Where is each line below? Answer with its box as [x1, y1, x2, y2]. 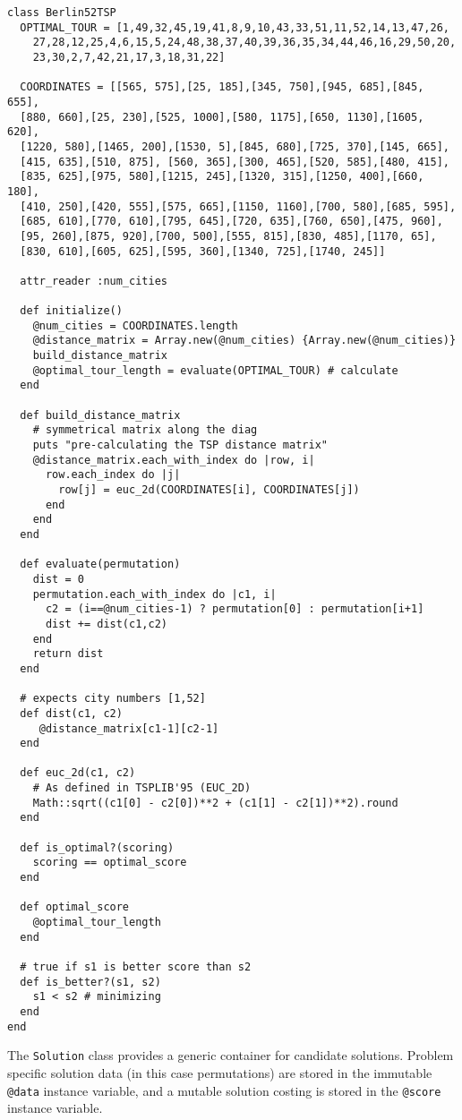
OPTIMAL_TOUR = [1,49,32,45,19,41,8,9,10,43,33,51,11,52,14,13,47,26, [20, 21, 449, 34]
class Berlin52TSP [7, 6, 116, 19]
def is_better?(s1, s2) [20, 975, 161, 988]
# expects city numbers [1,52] [20, 692, 206, 705]
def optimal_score [20, 901, 130, 914]
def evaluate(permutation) [20, 558, 181, 571]
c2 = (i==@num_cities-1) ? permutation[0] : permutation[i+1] [45, 603, 424, 616]
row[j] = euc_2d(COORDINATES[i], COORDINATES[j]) [58, 483, 360, 496]
